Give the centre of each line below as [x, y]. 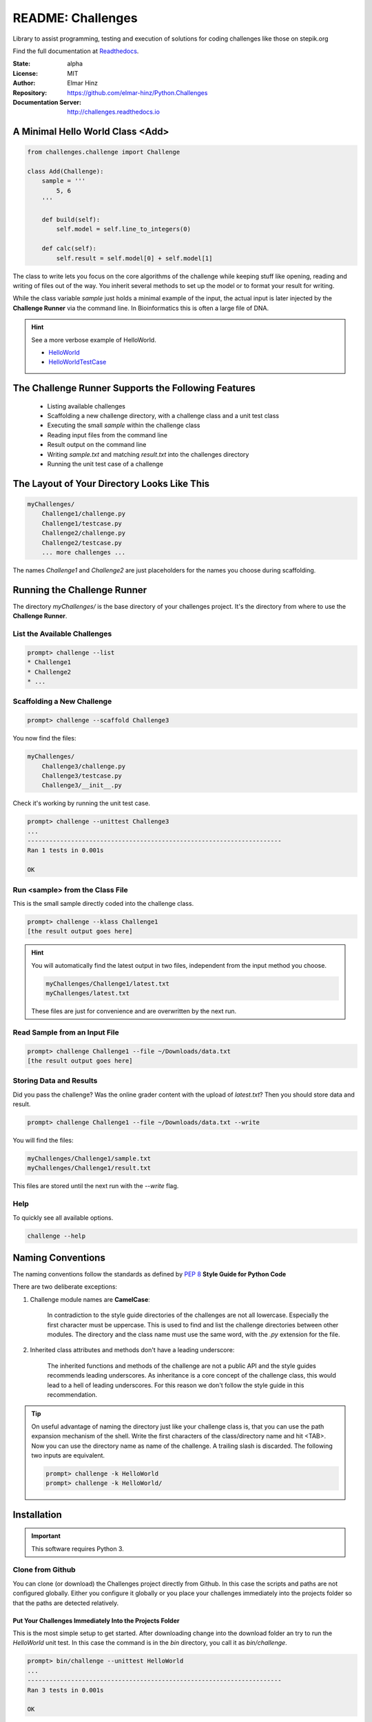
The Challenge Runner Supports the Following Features [134, 388]
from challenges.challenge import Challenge [104, 152]
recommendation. [72, 1394]
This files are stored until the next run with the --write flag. [96, 1186]
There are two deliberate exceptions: [65, 1287]
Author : [24, 83]
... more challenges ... [84, 552]
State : [22, 64]
